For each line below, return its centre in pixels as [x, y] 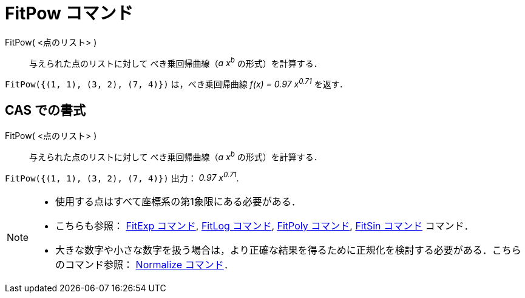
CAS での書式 [46, 110]
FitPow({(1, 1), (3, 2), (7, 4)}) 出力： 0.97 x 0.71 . [122, 177]
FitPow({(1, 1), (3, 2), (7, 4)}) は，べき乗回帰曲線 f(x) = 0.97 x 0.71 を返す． [177, 83]
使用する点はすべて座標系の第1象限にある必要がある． [178, 202]
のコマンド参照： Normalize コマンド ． [144, 265]
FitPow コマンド [69, 13]
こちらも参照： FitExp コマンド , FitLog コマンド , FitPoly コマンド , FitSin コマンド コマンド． [265, 226]
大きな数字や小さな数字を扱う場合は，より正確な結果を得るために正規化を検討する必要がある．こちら [288, 250]
